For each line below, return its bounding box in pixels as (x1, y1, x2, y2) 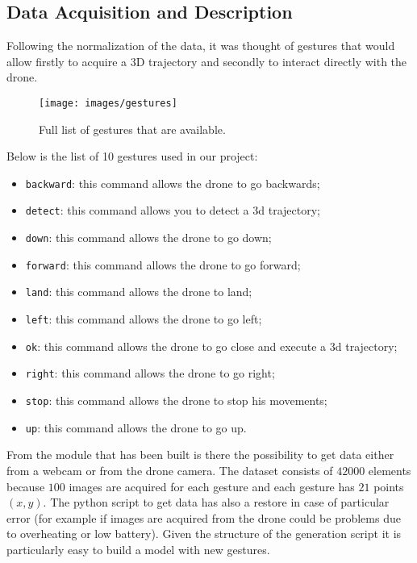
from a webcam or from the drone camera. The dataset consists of (6, 461, 333, 478)
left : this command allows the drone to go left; (25, 311, 262, 327)
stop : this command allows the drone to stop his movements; (25, 392, 327, 409)
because (6, 478, 45, 494)
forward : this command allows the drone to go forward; (25, 256, 301, 273)
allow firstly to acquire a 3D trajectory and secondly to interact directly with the (6, 52, 407, 69)
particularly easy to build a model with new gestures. (6, 540, 270, 557)
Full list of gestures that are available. (39, 120, 226, 137)
